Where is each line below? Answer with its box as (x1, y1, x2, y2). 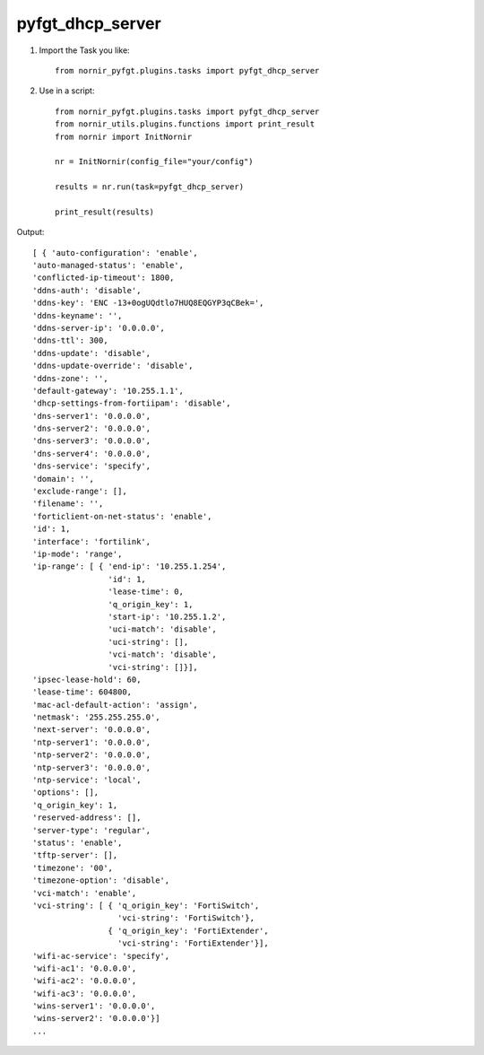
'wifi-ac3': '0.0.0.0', (32, 988, 137, 998)
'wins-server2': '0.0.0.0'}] (32, 1014, 160, 1024)
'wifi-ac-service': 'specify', (32, 951, 170, 961)
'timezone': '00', (32, 862, 114, 873)
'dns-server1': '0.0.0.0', (32, 411, 151, 421)
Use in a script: (39, 85, 95, 96)
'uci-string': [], (108, 637, 189, 647)
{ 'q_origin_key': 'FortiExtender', (108, 925, 269, 936)
